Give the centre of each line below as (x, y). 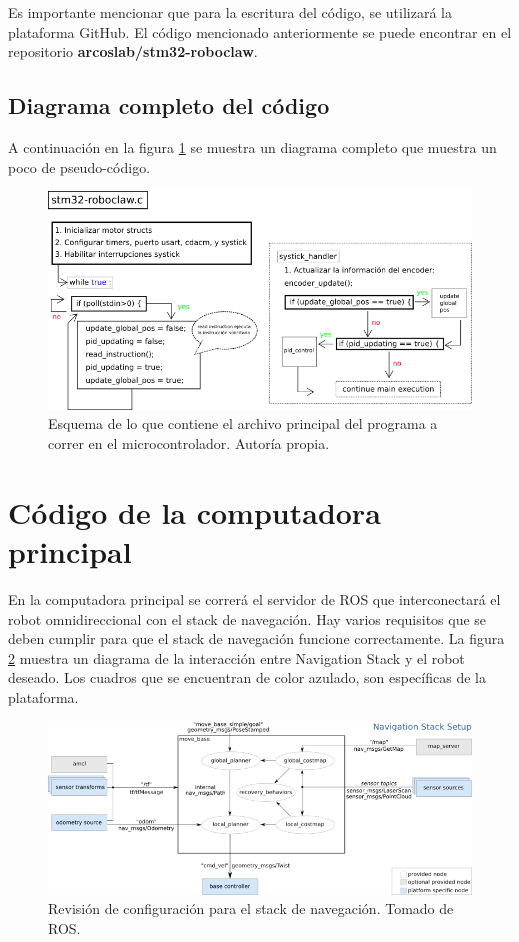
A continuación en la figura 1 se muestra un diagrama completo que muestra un (252, 146)
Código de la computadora (194, 511)
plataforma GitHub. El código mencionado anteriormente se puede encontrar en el (260, 31)
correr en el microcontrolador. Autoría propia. (189, 443)
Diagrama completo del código (169, 105)
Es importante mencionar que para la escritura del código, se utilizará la (230, 12)
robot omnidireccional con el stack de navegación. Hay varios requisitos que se (247, 618)
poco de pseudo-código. (79, 166)
